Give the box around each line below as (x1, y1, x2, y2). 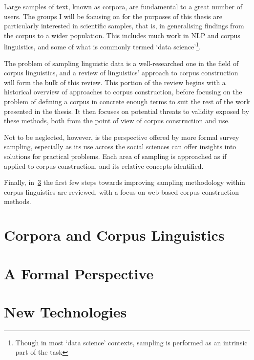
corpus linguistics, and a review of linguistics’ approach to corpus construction (4, 67, 238, 78)
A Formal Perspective (4, 263, 154, 283)
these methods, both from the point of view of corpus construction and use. (4, 115, 230, 126)
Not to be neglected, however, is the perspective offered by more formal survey (4, 132, 239, 142)
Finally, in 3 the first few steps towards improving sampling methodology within (4, 177, 245, 187)
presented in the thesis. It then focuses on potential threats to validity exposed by (4, 106, 249, 116)
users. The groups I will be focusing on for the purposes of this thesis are (4, 11, 222, 21)
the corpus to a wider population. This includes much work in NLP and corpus (4, 30, 240, 40)
